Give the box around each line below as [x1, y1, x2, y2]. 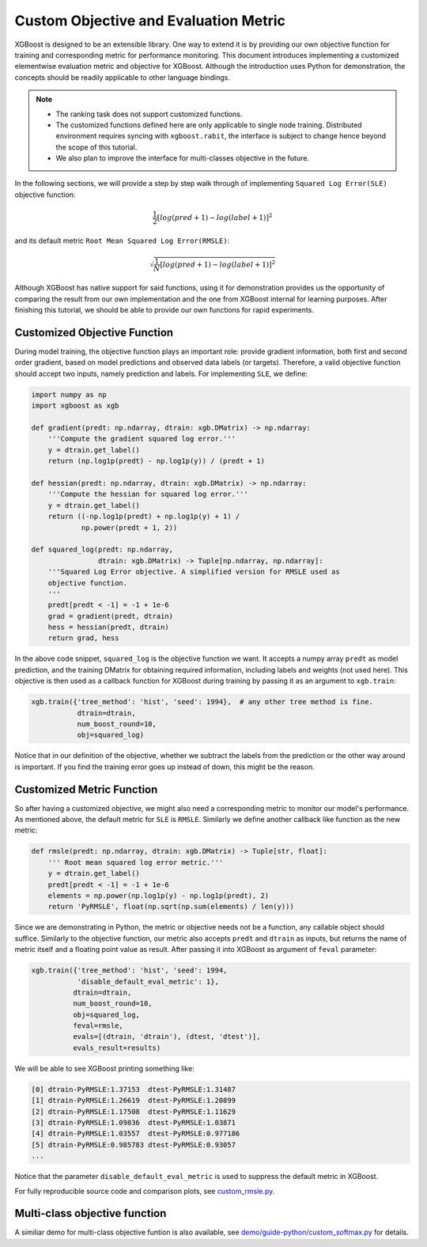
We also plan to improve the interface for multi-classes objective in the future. [55, 154, 310, 163]
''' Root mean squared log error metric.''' [47, 858, 224, 866]
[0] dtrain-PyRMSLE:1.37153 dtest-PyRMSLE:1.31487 [31, 1085, 236, 1093]
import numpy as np [31, 390, 107, 399]
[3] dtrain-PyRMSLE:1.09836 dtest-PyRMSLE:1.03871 [31, 1118, 236, 1127]
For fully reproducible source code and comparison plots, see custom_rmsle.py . [14, 1186, 275, 1196]
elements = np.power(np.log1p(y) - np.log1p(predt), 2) [47, 891, 270, 900]
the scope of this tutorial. [55, 142, 138, 152]
